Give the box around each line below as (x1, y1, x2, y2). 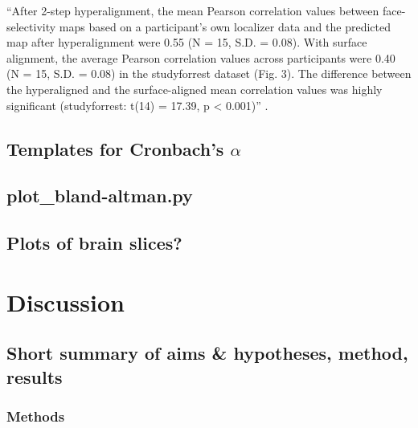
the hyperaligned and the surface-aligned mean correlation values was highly (6, 80, 383, 97)
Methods (6, 406, 65, 426)
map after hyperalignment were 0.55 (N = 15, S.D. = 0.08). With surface (6, 34, 367, 51)
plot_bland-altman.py (6, 183, 193, 208)
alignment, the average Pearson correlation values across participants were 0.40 (6, 49, 395, 66)
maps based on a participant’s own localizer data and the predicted (59, 18, 391, 35)
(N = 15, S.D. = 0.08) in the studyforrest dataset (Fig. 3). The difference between (6, 65, 412, 82)
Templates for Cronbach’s (6, 136, 224, 161)
